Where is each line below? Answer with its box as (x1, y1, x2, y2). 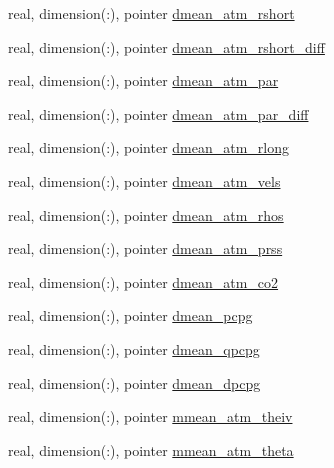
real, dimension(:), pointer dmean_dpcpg (8, 372, 261, 393)
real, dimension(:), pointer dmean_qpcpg (8, 338, 260, 359)
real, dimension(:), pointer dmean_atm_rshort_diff (8, 36, 325, 57)
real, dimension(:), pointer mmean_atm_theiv (8, 406, 293, 427)
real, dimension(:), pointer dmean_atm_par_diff (8, 103, 309, 124)
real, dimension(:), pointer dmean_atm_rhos (8, 204, 284, 225)
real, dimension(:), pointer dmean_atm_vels (8, 170, 281, 191)
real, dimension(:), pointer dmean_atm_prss (8, 238, 283, 259)
